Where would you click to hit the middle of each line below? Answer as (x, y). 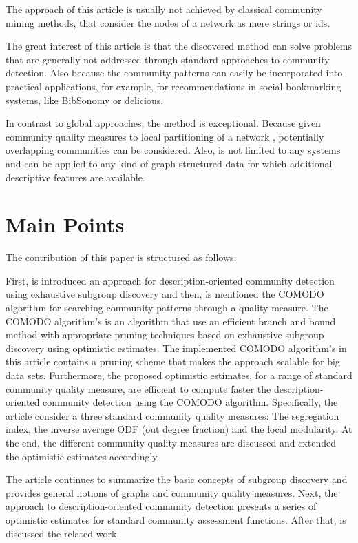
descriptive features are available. (75, 177)
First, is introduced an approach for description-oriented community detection (170, 280)
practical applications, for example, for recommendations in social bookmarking (173, 86)
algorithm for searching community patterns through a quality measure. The (167, 308)
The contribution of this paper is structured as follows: (121, 257)
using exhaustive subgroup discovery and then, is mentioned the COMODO (165, 294)
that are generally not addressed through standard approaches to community (168, 59)
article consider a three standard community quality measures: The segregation (172, 415)
